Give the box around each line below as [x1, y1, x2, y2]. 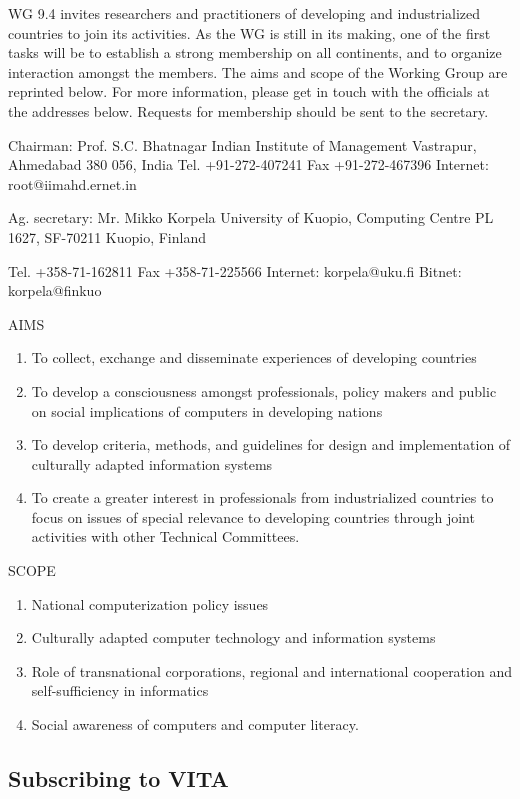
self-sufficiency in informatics [31, 680, 209, 701]
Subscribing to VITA [8, 763, 229, 794]
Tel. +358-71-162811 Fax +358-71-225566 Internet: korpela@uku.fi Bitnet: [8, 260, 462, 281]
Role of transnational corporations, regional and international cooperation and [31, 660, 512, 681]
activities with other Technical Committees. [31, 526, 300, 547]
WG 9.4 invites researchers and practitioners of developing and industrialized [8, 3, 481, 23]
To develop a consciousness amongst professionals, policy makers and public [31, 380, 497, 401]
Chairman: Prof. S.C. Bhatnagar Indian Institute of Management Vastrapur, [8, 134, 477, 155]
